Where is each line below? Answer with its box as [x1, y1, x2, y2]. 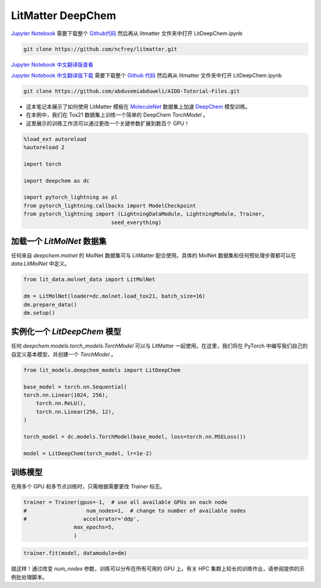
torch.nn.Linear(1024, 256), [23, 392, 109, 399]
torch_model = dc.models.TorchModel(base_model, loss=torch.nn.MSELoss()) [23, 433, 247, 440]
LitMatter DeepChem [11, 9, 117, 22]
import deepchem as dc [23, 177, 90, 184]
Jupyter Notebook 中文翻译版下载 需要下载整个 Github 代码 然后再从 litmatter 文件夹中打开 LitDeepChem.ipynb [11, 71, 282, 79]
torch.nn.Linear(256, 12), [36, 408, 115, 415]
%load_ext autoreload [23, 136, 87, 142]
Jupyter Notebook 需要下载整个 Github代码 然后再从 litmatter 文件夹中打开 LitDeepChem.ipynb [11, 30, 243, 37]
